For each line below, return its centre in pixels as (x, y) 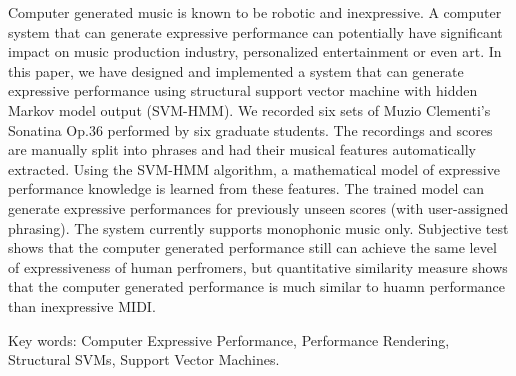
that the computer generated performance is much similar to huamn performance (257, 286)
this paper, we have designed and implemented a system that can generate (236, 70)
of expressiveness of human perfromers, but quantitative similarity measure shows (258, 266)
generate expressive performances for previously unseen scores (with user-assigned (258, 207)
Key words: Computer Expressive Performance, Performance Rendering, (229, 339)
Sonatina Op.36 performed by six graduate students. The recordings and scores (250, 129)
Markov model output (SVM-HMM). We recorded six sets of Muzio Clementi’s (249, 109)
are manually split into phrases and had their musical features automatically (242, 149)
